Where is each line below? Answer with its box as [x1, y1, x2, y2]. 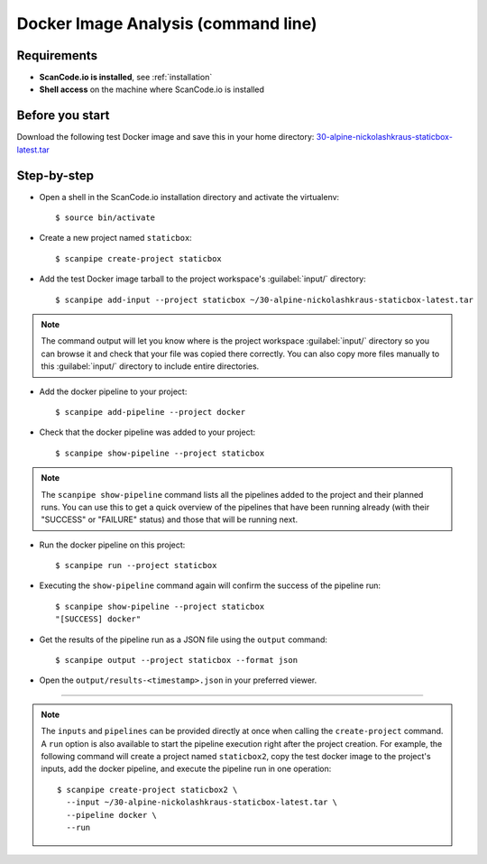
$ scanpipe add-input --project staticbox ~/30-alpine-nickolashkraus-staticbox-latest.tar [55, 294, 473, 305]
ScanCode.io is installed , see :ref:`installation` [39, 72, 213, 83]
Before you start [16, 108, 110, 124]
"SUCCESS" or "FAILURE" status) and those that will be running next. [41, 514, 298, 525]
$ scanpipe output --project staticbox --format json [55, 655, 298, 666]
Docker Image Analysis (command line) [16, 14, 317, 33]
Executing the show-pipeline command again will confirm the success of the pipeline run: [39, 580, 381, 591]
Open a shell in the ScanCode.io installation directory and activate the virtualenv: [39, 191, 340, 202]
